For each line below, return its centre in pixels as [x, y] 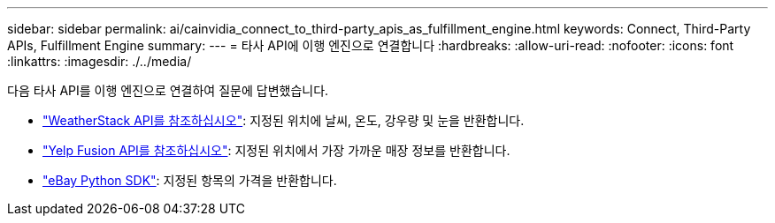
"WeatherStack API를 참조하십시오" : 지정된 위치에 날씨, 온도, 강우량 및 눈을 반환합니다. [284, 120]
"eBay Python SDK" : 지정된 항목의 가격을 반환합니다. [190, 180]
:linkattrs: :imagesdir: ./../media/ [100, 61]
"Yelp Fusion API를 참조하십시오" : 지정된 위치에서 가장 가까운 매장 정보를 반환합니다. [276, 150]
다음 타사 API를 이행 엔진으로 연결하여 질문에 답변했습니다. [168, 90]
